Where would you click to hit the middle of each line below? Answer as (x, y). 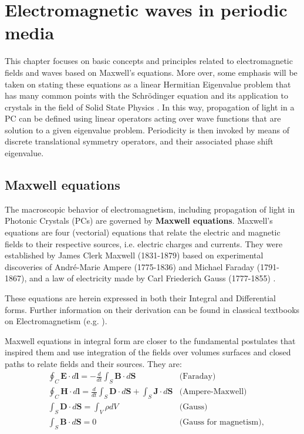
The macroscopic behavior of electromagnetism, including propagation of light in (150, 209)
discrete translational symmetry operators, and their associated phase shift (139, 141)
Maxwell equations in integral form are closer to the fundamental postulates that (150, 340)
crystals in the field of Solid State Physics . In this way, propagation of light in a (150, 107)
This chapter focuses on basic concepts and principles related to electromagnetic (149, 61)
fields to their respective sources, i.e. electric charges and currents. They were (144, 243)
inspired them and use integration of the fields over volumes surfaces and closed (148, 352)
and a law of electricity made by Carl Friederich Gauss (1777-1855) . (152, 278)
